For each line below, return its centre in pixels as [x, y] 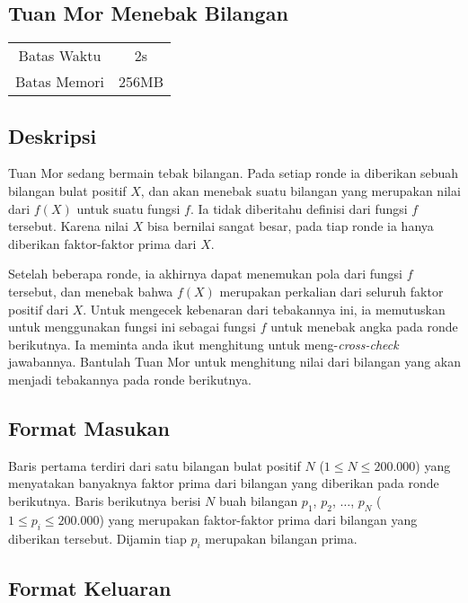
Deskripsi [53, 135]
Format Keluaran [90, 587]
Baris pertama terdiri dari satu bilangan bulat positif [155, 465]
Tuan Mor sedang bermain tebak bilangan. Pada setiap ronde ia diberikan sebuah [234, 173]
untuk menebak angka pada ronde [364, 327]
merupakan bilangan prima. [281, 538]
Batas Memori [60, 82]
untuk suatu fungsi [128, 208]
